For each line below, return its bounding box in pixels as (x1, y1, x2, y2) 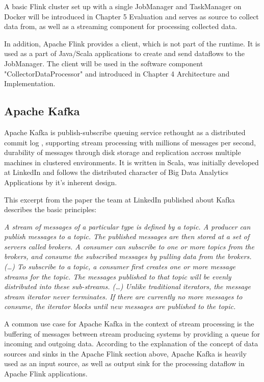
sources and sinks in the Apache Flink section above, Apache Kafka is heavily (4, 348, 247, 359)
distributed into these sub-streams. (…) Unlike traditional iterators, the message (4, 281, 251, 292)
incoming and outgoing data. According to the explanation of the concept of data (4, 338, 258, 349)
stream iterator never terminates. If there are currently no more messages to (4, 291, 243, 301)
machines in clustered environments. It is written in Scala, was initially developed (4, 157, 259, 167)
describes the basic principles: (4, 204, 97, 215)
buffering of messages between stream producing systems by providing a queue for (4, 328, 260, 339)
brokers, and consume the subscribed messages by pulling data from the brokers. (4, 251, 252, 262)
